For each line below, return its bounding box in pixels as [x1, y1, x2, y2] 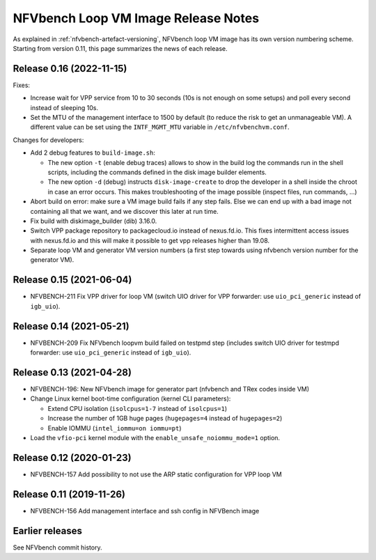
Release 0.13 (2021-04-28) [13, 366, 132, 378]
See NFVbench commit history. [13, 543, 102, 552]
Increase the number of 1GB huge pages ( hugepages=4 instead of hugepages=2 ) [47, 414, 283, 423]
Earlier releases [13, 524, 83, 536]
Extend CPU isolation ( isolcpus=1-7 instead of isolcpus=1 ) [47, 404, 228, 412]
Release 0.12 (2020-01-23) [13, 451, 132, 463]
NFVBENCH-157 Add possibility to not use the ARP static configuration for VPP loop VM [30, 470, 282, 479]
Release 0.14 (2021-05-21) [13, 320, 130, 332]
